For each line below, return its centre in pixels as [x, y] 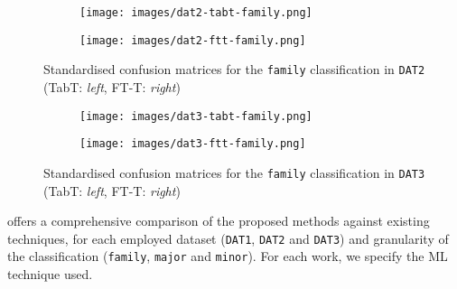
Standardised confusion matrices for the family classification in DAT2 [234, 69]
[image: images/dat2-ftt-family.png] [193, 40]
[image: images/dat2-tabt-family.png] [196, 13]
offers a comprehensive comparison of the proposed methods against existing [219, 221]
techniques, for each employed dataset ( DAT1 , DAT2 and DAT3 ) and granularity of [228, 238]
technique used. [50, 274]
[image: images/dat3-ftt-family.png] [193, 144]
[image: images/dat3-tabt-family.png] [196, 116]
